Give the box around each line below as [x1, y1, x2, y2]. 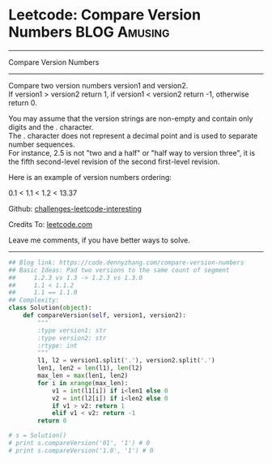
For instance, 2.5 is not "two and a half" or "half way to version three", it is [8, 148, 256, 157]
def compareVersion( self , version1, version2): [23, 311, 186, 319]
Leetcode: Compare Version [8, 6, 201, 24]
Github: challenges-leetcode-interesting [8, 204, 142, 213]
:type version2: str [37, 334, 107, 342]
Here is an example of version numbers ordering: [8, 172, 172, 182]
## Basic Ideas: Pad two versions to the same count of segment [8, 266, 230, 274]
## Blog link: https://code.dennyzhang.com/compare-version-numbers [8, 258, 244, 267]
